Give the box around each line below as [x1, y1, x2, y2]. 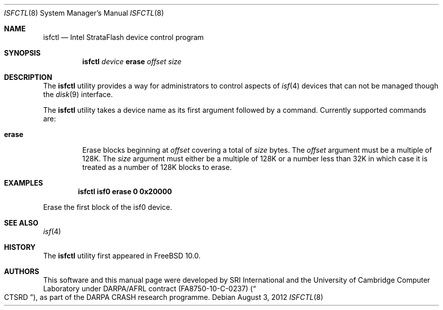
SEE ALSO [4, 218, 38, 227]
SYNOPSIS [4, 49, 41, 57]
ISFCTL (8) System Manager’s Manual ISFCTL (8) [4, 9, 164, 17]
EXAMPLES [4, 179, 43, 187]
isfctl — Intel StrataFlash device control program [43, 33, 204, 41]
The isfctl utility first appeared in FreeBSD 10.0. [43, 251, 201, 260]
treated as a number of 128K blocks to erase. [82, 163, 232, 171]
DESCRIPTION [4, 73, 53, 81]
